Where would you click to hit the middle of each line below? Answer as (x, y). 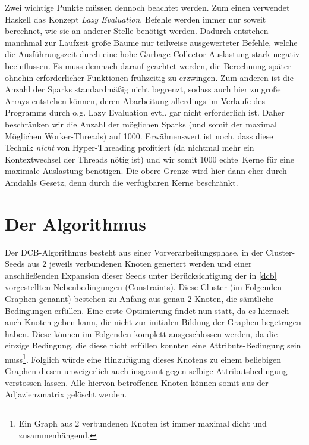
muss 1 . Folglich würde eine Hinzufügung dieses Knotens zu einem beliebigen (143, 358)
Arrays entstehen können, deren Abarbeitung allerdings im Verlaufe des (135, 100)
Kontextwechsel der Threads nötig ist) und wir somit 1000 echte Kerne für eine (149, 159)
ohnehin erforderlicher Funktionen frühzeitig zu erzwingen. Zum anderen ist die (149, 77)
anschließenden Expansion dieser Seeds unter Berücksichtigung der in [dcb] (141, 275)
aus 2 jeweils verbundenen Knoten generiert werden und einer (140, 264)
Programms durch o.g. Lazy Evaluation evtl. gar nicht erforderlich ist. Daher (145, 112)
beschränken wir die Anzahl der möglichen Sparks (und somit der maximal (141, 124)
